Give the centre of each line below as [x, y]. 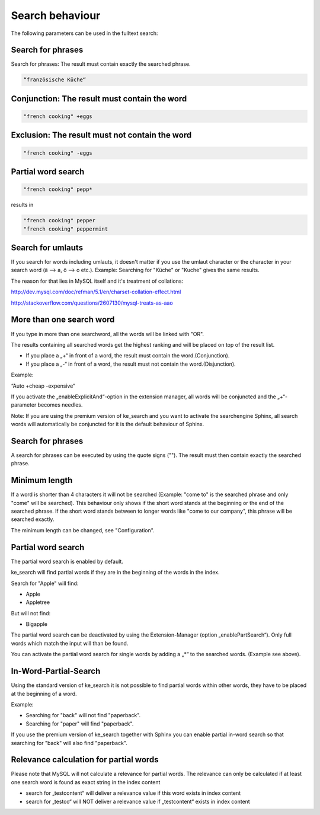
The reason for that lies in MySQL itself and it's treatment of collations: [97, 281]
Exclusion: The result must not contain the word [101, 135]
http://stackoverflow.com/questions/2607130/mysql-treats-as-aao [92, 303]
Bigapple [36, 624]
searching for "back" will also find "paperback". [69, 743]
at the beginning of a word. [44, 693]
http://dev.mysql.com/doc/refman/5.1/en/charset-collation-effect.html [96, 292]
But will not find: [31, 613]
